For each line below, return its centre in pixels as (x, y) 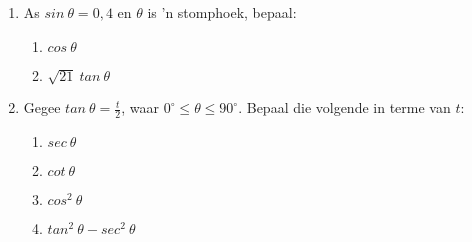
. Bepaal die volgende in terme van (344, 107)
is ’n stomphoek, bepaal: (222, 12)
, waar (140, 107)
